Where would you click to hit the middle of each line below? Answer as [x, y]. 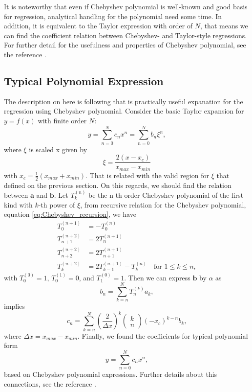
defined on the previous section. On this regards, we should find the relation [118, 185]
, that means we [224, 26]
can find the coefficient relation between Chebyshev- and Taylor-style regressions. [126, 35]
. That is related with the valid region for [147, 175]
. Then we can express [157, 277]
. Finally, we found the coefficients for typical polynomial [163, 335]
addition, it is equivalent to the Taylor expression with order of [98, 26]
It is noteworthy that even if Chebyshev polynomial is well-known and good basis [126, 6]
